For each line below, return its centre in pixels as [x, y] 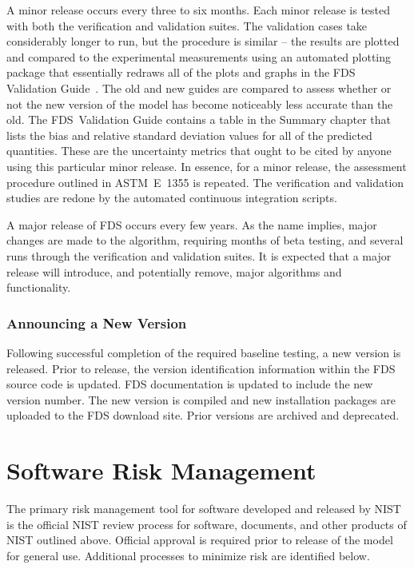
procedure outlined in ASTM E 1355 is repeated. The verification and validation [205, 182]
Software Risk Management [161, 470]
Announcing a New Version [97, 322]
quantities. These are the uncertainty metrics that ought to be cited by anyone [199, 151]
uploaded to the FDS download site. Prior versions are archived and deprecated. [203, 415]
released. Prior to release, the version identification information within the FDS [201, 368]
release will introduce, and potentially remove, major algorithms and [174, 271]
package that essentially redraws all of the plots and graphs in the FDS [181, 72]
